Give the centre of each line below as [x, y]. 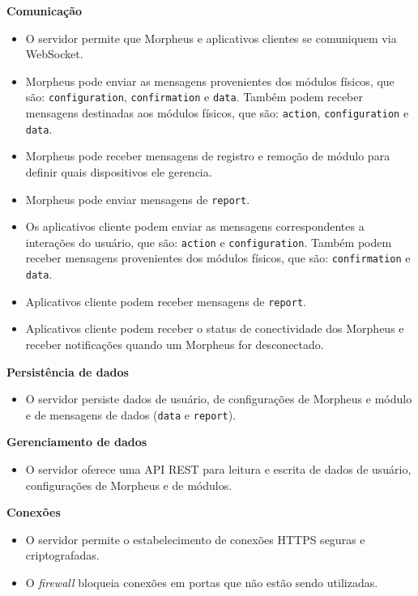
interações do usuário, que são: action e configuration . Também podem [209, 242]
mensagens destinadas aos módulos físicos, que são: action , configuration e [217, 113]
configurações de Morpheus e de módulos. [129, 485]
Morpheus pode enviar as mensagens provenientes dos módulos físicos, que [210, 81]
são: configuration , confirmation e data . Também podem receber [194, 97]
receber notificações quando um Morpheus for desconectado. [175, 344]
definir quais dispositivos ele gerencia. [119, 171]
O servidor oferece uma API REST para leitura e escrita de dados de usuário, [218, 469]
